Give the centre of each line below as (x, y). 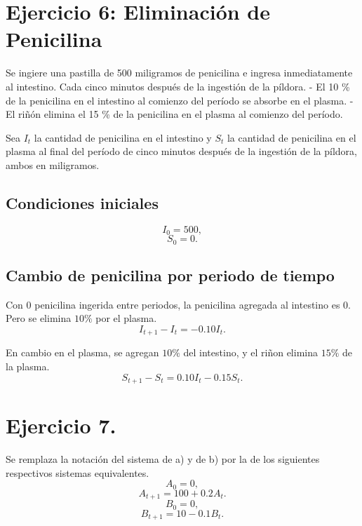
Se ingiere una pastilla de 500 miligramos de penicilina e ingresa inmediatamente (179, 73)
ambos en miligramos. (53, 164)
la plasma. (28, 366)
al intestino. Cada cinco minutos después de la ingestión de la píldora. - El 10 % (178, 86)
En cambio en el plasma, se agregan (82, 352)
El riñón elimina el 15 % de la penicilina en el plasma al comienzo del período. (174, 114)
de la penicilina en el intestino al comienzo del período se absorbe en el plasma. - (180, 100)
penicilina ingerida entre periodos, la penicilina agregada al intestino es (187, 304)
